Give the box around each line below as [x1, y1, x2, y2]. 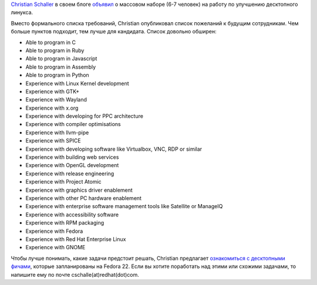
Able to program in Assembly [25, 63, 96, 70]
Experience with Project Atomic [25, 178, 102, 185]
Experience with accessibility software [25, 211, 119, 218]
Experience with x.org [25, 104, 79, 111]
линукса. [11, 9, 33, 16]
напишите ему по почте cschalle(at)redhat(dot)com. [11, 271, 139, 278]
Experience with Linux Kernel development [25, 80, 129, 87]
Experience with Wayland [25, 96, 87, 103]
